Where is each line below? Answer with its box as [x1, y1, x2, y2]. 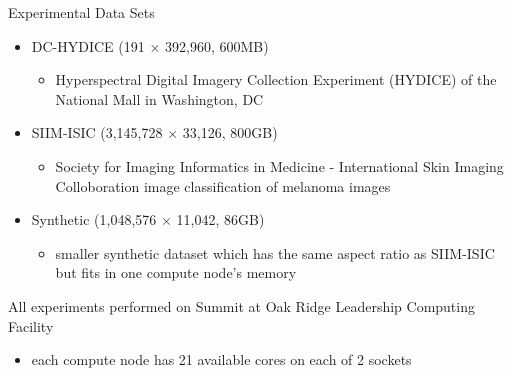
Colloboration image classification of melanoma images [55, 175, 391, 196]
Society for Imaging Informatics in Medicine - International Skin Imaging [55, 155, 504, 176]
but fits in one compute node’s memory [55, 262, 297, 283]
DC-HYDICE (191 [31, 35, 145, 56]
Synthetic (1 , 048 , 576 [31, 209, 157, 230]
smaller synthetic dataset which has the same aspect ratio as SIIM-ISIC [55, 242, 495, 263]
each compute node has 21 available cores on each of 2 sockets [31, 349, 412, 370]
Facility [8, 315, 54, 336]
